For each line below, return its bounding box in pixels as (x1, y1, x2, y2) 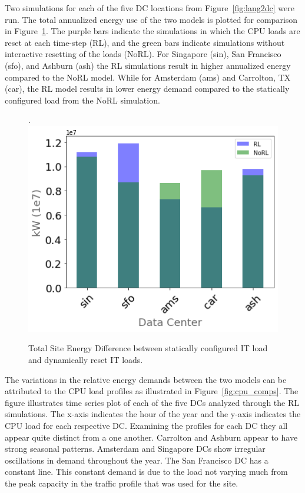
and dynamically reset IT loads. (28, 353, 143, 365)
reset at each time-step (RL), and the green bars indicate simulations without (5, 36, 285, 48)
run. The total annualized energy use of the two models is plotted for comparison (5, 13, 298, 25)
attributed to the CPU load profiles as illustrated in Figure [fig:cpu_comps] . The (5, 385, 299, 397)
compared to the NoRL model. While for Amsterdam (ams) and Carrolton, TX (5, 71, 291, 83)
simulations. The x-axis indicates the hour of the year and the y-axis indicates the (5, 408, 301, 420)
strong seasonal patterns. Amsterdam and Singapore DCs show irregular (5, 442, 266, 455)
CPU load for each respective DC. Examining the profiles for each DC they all (5, 419, 288, 431)
